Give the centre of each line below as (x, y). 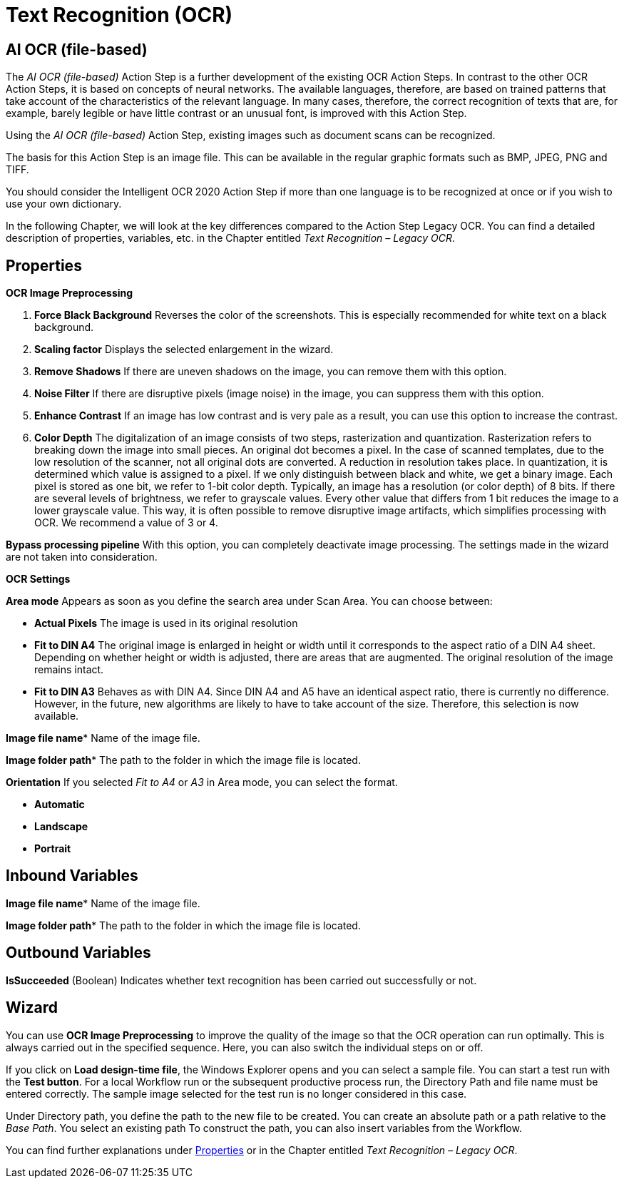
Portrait (53, 849)
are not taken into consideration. (82, 557)
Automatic (60, 805)
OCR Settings (38, 579)
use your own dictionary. (64, 204)
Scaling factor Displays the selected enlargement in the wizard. (184, 349)
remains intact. (69, 670)
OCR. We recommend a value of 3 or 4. (126, 523)
